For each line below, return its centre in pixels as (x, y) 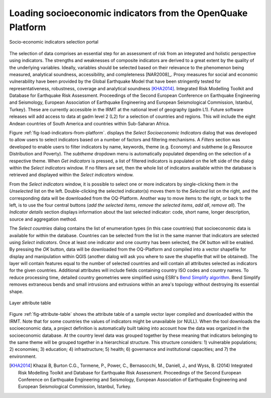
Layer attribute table (30, 303)
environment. (23, 356)
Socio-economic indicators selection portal (54, 42)
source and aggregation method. (43, 219)
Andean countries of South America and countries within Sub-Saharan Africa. (90, 123)
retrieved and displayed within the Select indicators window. (72, 175)
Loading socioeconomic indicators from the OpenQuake (128, 13)
